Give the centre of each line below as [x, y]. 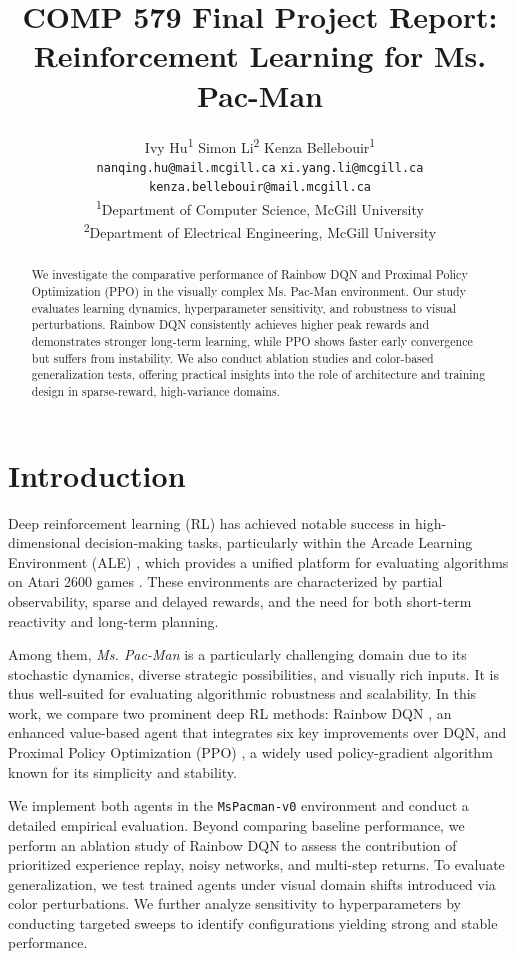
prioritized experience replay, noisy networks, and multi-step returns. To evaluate [256, 864]
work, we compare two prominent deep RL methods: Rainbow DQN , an [230, 712]
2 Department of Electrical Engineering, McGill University [260, 230]
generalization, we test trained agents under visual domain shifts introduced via [252, 883]
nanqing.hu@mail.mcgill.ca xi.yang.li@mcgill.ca [260, 167]
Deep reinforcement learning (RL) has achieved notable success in [209, 522]
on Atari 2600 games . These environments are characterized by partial [225, 581]
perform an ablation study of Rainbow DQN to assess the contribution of [232, 844]
